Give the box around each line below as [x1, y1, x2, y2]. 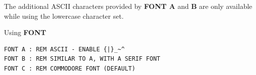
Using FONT [4, 27, 46, 37]
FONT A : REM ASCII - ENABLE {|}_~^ [4, 45, 125, 53]
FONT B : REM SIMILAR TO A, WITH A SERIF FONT [4, 55, 160, 63]
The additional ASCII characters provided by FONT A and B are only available [4, 1, 253, 11]
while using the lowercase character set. [4, 10, 124, 21]
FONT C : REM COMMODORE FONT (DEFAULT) [4, 65, 135, 72]
